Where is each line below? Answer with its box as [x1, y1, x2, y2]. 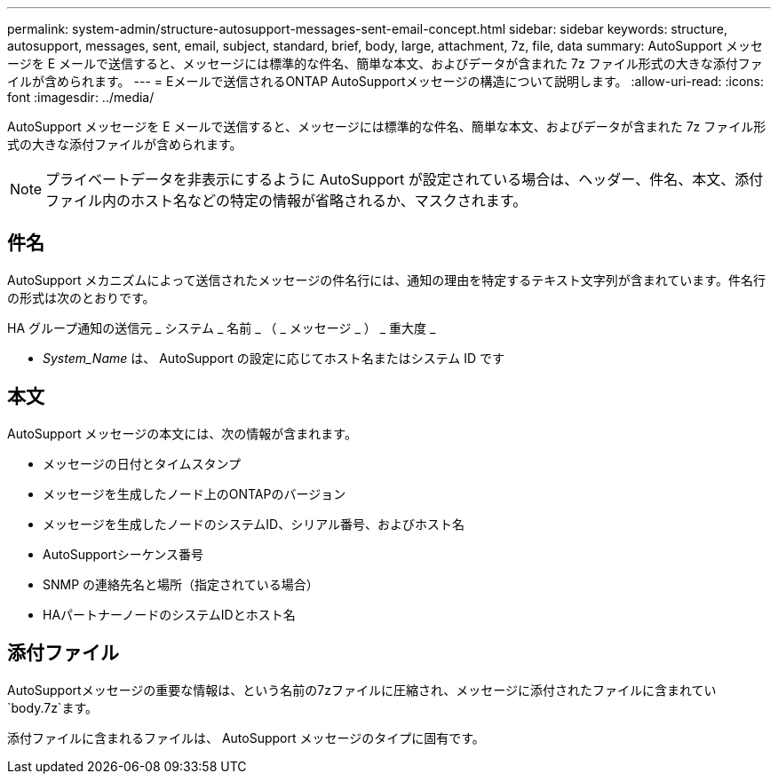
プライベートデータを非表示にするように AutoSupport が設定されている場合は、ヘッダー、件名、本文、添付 [45, 170, 764, 188]
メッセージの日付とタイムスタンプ [43, 455, 242, 471]
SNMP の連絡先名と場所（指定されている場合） [43, 576, 319, 592]
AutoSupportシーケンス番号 [43, 546, 203, 562]
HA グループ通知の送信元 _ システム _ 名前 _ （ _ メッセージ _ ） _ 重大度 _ [7, 319, 436, 335]
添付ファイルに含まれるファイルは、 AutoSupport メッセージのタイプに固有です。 [7, 730, 485, 745]
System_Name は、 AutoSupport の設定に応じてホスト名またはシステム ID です [43, 350, 505, 366]
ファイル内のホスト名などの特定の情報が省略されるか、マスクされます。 [45, 192, 528, 209]
